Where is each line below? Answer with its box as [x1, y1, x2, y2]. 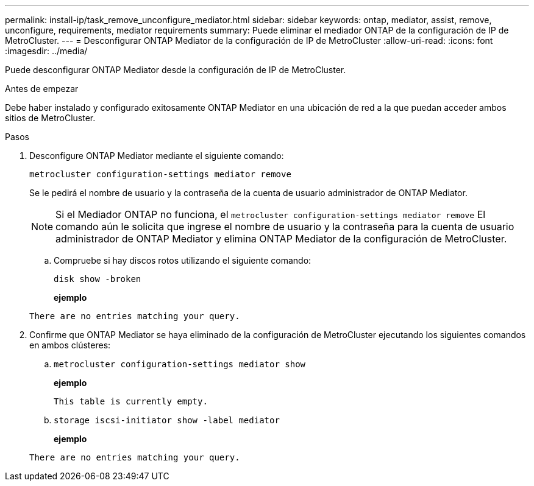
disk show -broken [54, 274, 141, 284]
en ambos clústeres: [29, 340, 111, 350]
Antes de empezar [5, 83, 79, 94]
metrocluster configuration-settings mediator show [54, 359, 306, 369]
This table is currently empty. [54, 396, 208, 406]
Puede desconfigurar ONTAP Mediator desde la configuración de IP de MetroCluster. [5, 65, 346, 75]
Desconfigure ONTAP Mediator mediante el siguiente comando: [29, 150, 284, 161]
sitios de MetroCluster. [5, 113, 96, 123]
